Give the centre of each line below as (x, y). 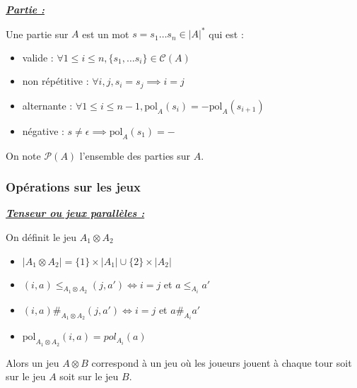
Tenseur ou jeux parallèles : (75, 213)
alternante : (47, 105)
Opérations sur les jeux (73, 187)
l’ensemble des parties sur (135, 155)
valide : (38, 57)
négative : (43, 130)
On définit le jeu (41, 236)
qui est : (226, 34)
